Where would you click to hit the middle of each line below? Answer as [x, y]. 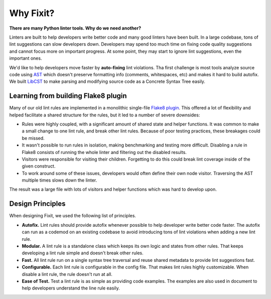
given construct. [39, 166]
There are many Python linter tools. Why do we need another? [75, 28]
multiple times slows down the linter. [59, 180]
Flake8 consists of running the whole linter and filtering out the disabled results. [104, 152]
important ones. [26, 58]
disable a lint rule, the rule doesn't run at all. [67, 274]
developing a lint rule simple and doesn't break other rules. [83, 253]
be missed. [33, 138]
